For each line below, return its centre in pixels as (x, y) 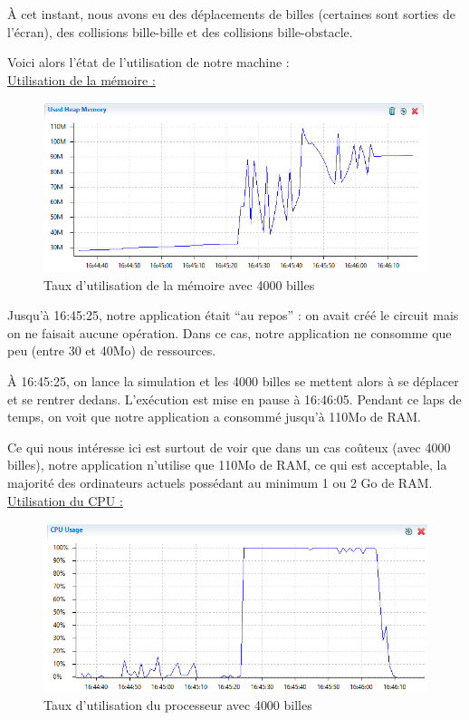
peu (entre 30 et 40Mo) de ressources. (112, 350)
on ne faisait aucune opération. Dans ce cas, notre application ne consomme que (230, 332)
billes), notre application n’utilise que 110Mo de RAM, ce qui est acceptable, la (227, 465)
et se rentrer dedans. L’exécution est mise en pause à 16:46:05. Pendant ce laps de (234, 399)
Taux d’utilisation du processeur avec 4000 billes (178, 705)
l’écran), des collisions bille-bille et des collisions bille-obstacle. (180, 31)
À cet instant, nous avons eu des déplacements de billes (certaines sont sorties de (232, 14)
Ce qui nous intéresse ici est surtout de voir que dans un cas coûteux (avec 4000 (229, 447)
